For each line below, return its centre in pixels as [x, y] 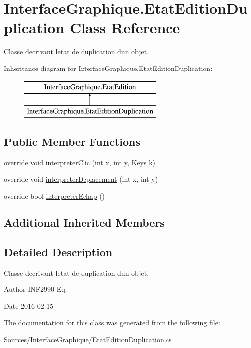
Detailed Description [58, 251]
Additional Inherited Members [84, 223]
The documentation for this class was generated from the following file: [112, 322]
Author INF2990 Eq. [36, 289]
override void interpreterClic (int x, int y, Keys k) [80, 162]
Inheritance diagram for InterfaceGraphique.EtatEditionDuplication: [108, 68]
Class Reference [125, 28]
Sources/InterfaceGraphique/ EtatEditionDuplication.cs [88, 339]
